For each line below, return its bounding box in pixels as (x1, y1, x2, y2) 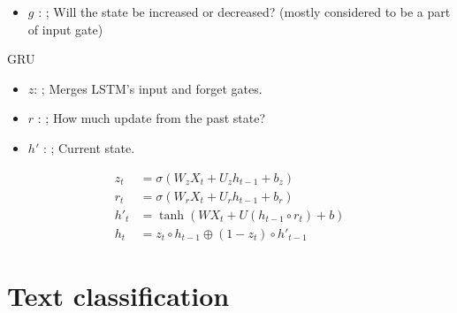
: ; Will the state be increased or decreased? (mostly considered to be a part (38, 3, 451, 20)
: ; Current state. (42, 138, 135, 156)
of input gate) (27, 19, 103, 38)
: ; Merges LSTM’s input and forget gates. (34, 79, 263, 97)
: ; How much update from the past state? (37, 109, 266, 127)
